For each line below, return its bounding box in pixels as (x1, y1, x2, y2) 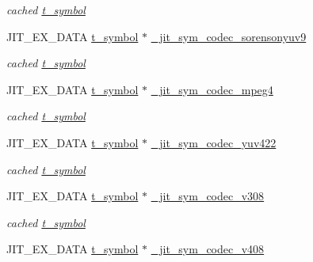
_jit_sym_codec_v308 (151, 188, 265, 204)
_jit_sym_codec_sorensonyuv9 (151, 28, 307, 44)
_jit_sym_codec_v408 (151, 241, 265, 257)
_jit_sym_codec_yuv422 (151, 134, 277, 150)
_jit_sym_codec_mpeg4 (151, 81, 273, 97)
